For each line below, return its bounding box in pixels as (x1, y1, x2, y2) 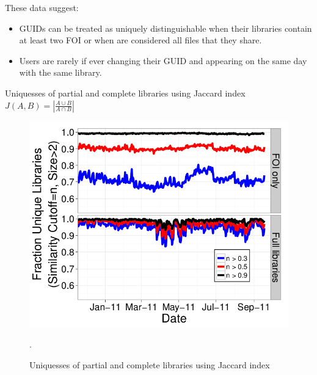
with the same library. (19, 66, 102, 79)
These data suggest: (5, 1, 79, 13)
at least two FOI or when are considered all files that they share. (19, 34, 262, 46)
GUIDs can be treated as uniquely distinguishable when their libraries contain (19, 21, 312, 34)
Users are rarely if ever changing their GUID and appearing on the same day (19, 54, 307, 67)
